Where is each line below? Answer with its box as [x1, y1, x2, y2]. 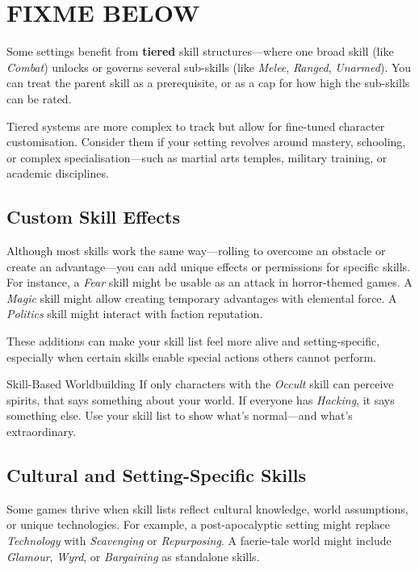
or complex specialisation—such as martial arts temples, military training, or [6, 149, 388, 166]
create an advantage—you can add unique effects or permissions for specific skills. [6, 258, 410, 275]
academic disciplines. [6, 165, 109, 182]
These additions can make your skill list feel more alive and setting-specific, [6, 333, 380, 350]
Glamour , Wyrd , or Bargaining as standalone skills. [6, 547, 260, 564]
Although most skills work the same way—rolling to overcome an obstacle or [6, 242, 386, 259]
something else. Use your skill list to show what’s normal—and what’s [6, 407, 353, 424]
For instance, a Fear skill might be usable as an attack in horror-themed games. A [6, 274, 413, 291]
